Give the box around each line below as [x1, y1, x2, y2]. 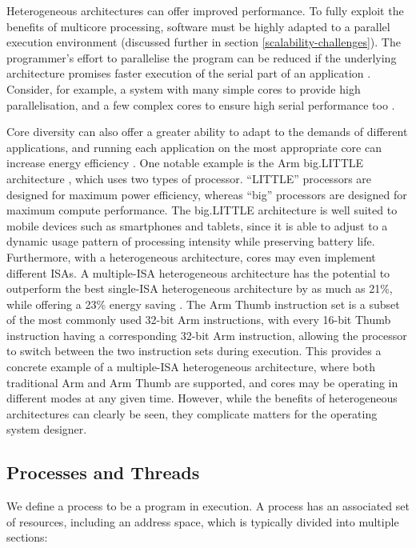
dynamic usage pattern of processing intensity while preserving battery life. [6, 233, 375, 250]
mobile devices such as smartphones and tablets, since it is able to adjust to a [6, 217, 388, 234]
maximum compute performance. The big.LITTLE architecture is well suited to [6, 202, 398, 218]
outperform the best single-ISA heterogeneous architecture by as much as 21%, [6, 280, 393, 297]
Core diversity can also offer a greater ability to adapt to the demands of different [6, 123, 408, 140]
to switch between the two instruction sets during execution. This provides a [6, 342, 382, 359]
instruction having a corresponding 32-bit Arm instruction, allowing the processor [6, 326, 407, 343]
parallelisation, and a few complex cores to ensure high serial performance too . [6, 96, 395, 113]
